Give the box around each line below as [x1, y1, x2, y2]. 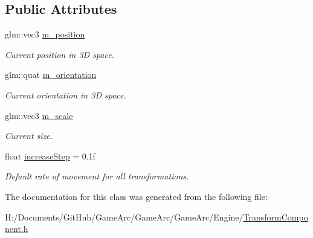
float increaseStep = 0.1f [5, 149, 95, 162]
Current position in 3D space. [5, 48, 114, 60]
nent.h [5, 222, 28, 235]
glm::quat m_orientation [5, 68, 97, 81]
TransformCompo [243, 210, 308, 223]
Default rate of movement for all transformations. [5, 170, 189, 182]
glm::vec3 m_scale [5, 109, 73, 121]
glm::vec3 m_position [5, 28, 85, 40]
